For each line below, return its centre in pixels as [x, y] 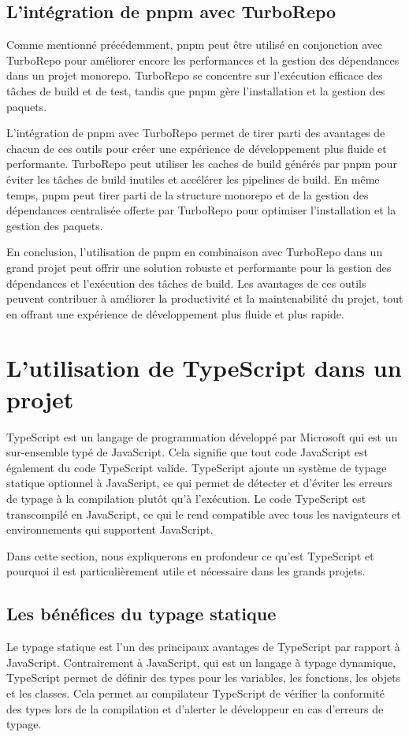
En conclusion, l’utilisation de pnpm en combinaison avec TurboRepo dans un [195, 252]
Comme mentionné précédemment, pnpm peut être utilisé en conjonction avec [195, 45]
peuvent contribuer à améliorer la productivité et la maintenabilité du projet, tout [205, 298]
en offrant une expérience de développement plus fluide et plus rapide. [175, 313]
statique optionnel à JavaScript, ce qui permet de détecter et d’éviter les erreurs [199, 483]
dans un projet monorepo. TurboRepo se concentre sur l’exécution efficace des [195, 75]
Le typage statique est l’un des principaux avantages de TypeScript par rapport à [203, 647]
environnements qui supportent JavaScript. [110, 529]
